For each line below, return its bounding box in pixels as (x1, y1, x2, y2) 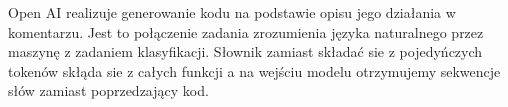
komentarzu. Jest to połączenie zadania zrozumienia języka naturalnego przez (8, 21, 484, 42)
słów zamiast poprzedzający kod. (8, 80, 209, 101)
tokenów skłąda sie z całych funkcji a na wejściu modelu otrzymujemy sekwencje (8, 60, 501, 81)
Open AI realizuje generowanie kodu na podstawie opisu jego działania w (8, 2, 456, 22)
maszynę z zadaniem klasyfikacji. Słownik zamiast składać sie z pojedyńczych (8, 41, 483, 62)
